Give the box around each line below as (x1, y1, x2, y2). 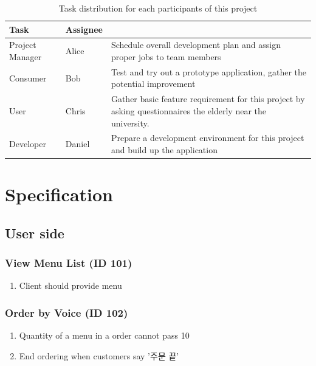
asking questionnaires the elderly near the (111, 104, 267, 117)
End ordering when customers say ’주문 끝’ (19, 349, 179, 362)
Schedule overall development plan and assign (111, 38, 281, 51)
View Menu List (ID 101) (5, 255, 132, 271)
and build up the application (111, 143, 218, 156)
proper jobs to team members (111, 50, 221, 63)
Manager (9, 50, 42, 63)
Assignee (65, 22, 103, 35)
